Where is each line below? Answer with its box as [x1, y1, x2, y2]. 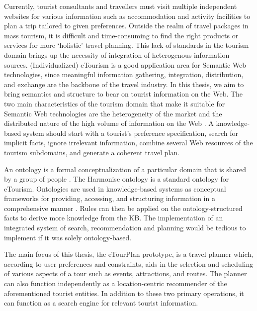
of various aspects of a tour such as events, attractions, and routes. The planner [4, 268, 247, 279]
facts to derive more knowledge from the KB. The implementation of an [4, 212, 223, 223]
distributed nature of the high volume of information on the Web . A [4, 118, 214, 128]
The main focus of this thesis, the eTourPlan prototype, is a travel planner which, [4, 249, 254, 259]
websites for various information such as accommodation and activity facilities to [4, 10, 251, 21]
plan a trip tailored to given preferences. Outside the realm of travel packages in [4, 20, 249, 31]
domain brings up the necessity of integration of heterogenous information [4, 49, 230, 60]
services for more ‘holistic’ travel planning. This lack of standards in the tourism [4, 40, 249, 50]
